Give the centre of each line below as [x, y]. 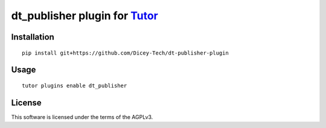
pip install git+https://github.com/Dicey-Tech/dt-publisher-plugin [125, 53]
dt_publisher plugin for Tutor [85, 16]
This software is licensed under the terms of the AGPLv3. [82, 117]
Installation [33, 37]
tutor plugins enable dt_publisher [75, 85]
